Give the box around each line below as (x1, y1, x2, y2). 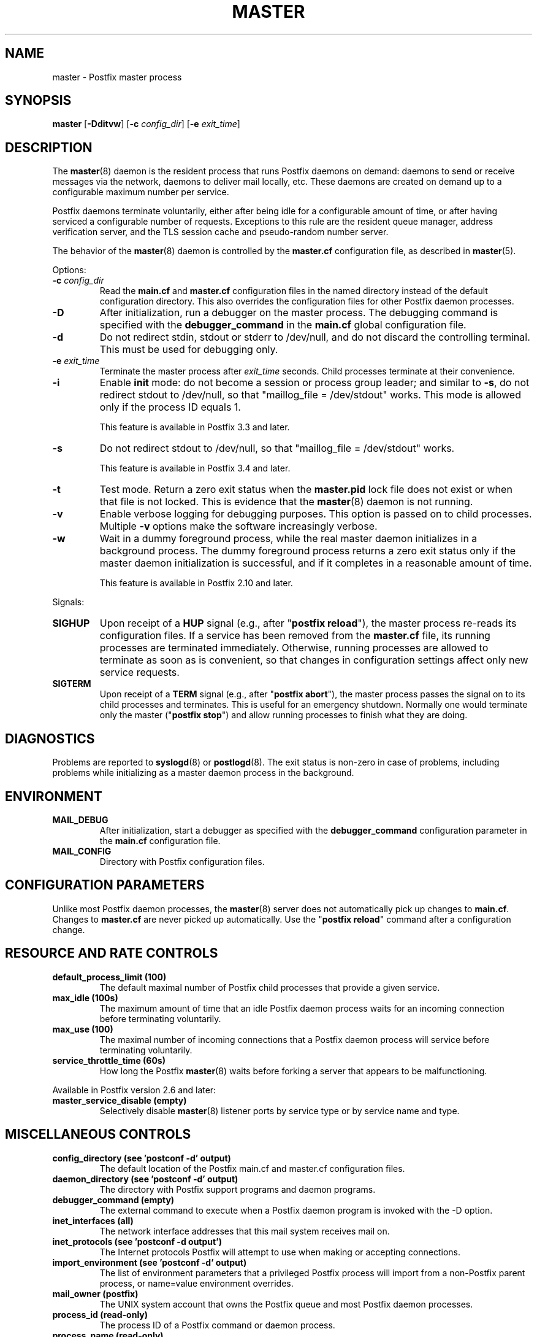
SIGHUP (52, 617, 90, 630)
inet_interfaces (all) (52, 1215, 134, 1226)
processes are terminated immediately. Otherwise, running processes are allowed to (99, 641, 489, 654)
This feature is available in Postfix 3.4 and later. (99, 463, 291, 474)
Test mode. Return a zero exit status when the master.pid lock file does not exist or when (99, 483, 512, 496)
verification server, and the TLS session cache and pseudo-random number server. (52, 227, 389, 238)
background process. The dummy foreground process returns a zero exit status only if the (99, 544, 516, 557)
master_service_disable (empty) (52, 1095, 187, 1106)
